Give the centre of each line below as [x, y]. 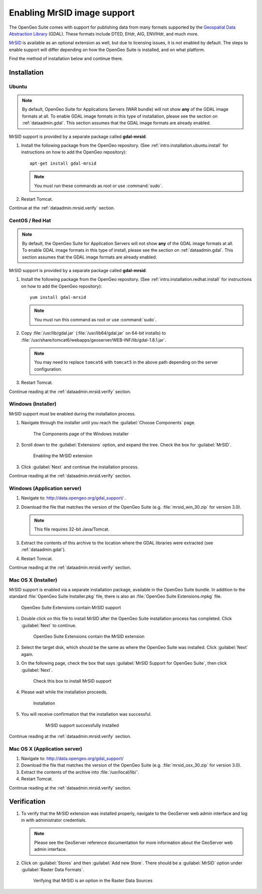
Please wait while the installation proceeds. [64, 692]
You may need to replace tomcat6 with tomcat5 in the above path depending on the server [126, 362]
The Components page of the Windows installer [81, 434]
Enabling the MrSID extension [63, 456]
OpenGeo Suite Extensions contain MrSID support [71, 607]
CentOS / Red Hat [30, 221]
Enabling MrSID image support [72, 13]
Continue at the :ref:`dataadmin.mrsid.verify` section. [62, 208]
